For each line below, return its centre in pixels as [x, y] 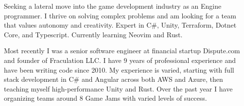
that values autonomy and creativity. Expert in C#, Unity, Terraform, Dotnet [120, 25]
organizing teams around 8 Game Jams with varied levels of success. [105, 98]
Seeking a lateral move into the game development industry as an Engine [113, 6]
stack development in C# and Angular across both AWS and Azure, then [113, 79]
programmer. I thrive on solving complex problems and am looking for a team [120, 15]
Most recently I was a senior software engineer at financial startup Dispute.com [122, 51]
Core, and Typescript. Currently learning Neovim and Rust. [93, 34]
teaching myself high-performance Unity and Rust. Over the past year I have [118, 88]
